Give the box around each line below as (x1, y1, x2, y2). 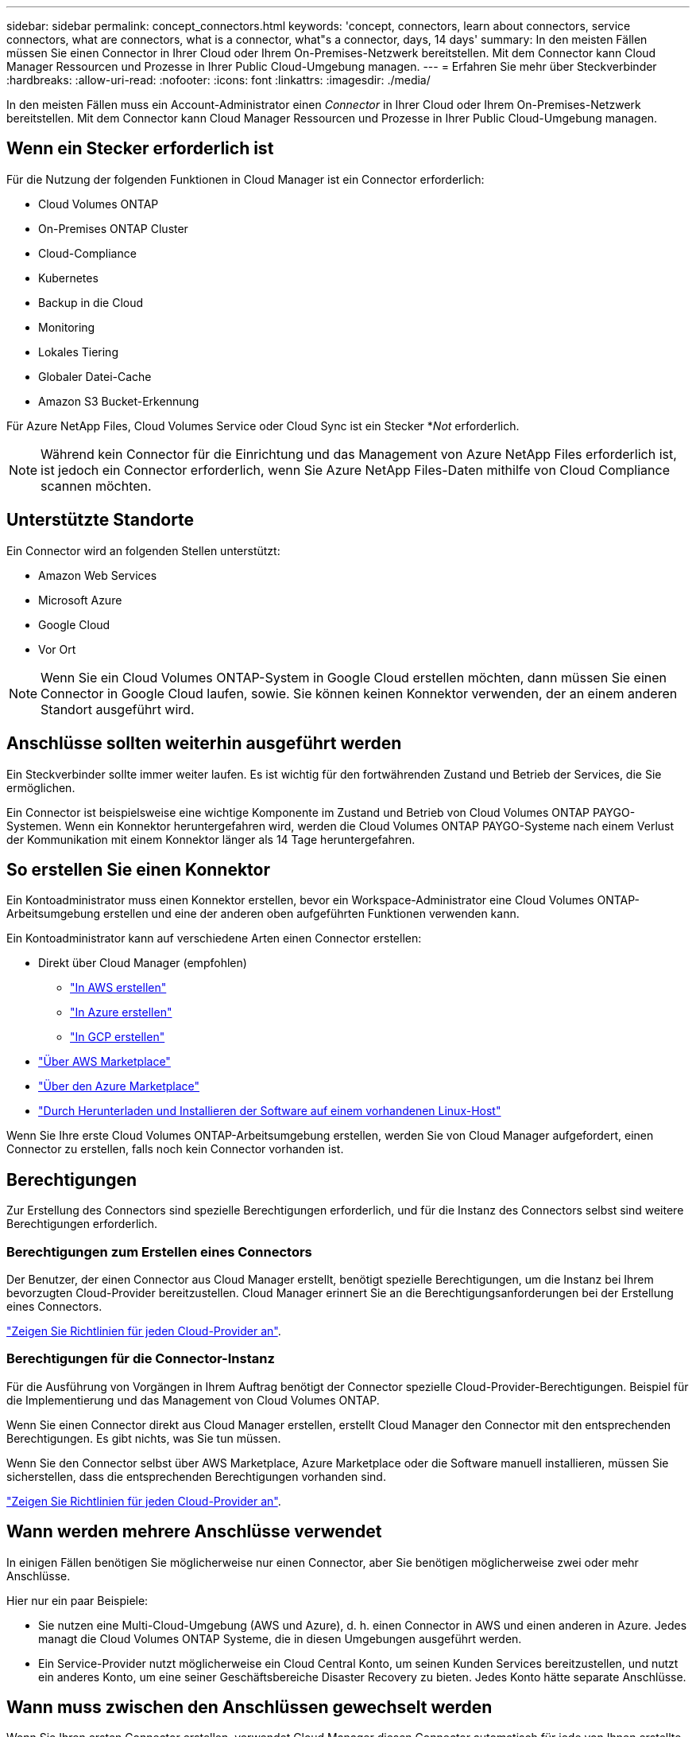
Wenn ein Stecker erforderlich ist (6, 138, 274, 159)
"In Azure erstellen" (70, 1005, 172, 1020)
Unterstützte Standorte (6, 510, 195, 530)
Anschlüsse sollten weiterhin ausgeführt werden (6, 733, 402, 754)
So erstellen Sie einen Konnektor (6, 859, 271, 880)
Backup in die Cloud (38, 295, 144, 309)
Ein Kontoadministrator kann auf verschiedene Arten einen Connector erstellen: (6, 931, 422, 946)
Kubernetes (38, 270, 99, 285)
